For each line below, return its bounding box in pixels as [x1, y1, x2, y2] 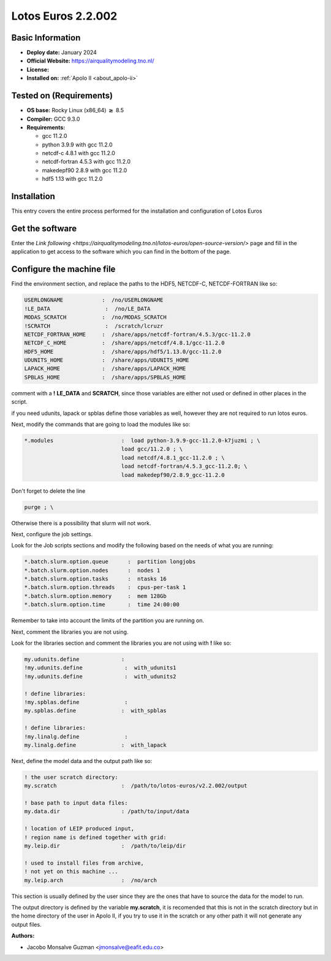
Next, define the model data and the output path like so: [11, 757, 153, 764]
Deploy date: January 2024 [26, 49, 97, 56]
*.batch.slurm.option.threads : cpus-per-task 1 [24, 584, 186, 591]
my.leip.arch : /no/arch [24, 876, 158, 884]
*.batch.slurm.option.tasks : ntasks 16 [24, 575, 167, 582]
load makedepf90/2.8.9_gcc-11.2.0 [121, 471, 225, 478]
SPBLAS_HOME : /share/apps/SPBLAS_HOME [24, 374, 186, 381]
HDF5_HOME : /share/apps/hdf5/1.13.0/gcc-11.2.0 [24, 348, 222, 355]
